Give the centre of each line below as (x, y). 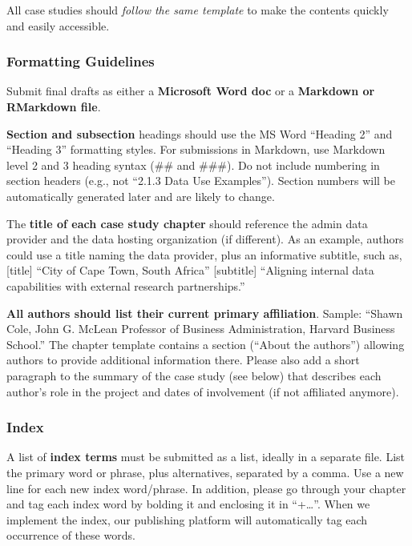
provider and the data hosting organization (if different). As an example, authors (205, 239)
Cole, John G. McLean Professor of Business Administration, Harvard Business (201, 329)
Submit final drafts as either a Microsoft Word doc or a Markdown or (191, 91)
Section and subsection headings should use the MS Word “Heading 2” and (200, 133)
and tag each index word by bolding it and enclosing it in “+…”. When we (188, 504)
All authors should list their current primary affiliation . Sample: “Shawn (205, 313)
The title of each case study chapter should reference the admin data (187, 223)
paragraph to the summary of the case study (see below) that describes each (194, 375)
